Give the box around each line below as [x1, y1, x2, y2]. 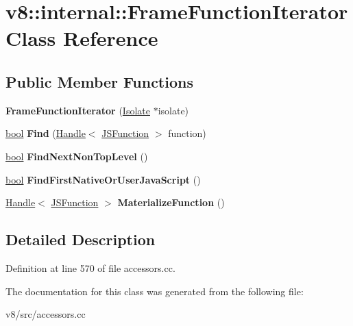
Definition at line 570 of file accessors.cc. [5, 260, 175, 275]
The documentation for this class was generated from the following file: [5, 284, 304, 298]
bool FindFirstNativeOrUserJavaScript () [5, 172, 201, 186]
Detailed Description [5, 229, 156, 250]
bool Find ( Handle [5, 126, 86, 140]
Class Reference [5, 24, 158, 52]
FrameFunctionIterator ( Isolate [5, 103, 150, 117]
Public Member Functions [5, 71, 193, 92]
